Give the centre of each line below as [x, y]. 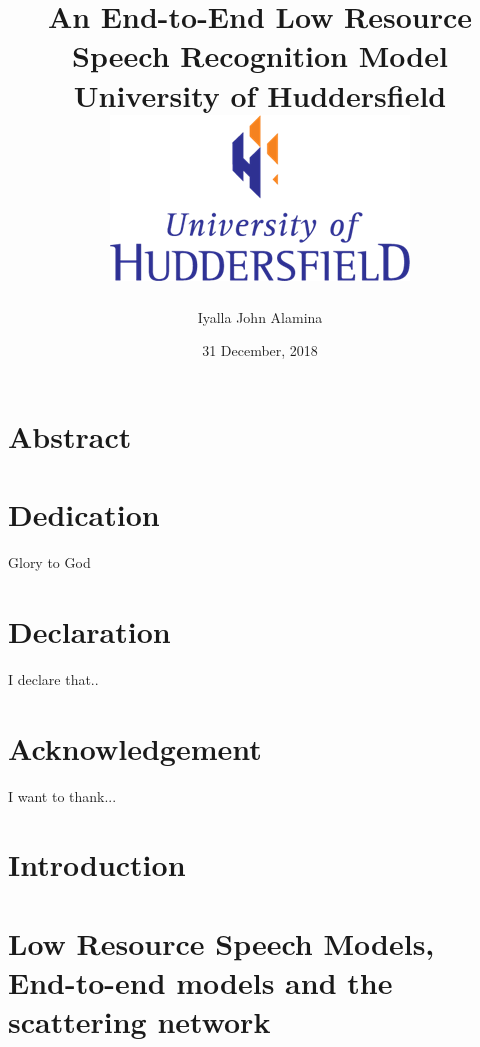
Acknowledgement [135, 747]
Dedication [84, 514]
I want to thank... [62, 795]
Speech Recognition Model [260, 55]
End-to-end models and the [200, 981]
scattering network [139, 1021]
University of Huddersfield [260, 94]
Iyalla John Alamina [260, 316]
